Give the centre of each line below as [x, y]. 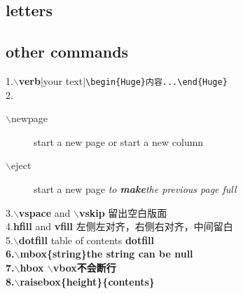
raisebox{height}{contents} [87, 281]
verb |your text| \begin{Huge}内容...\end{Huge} [123, 80]
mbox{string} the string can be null [106, 254]
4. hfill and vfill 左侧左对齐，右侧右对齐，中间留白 [119, 226]
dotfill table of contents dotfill [86, 240]
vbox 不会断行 [84, 267]
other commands [67, 52]
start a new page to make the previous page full [135, 189]
